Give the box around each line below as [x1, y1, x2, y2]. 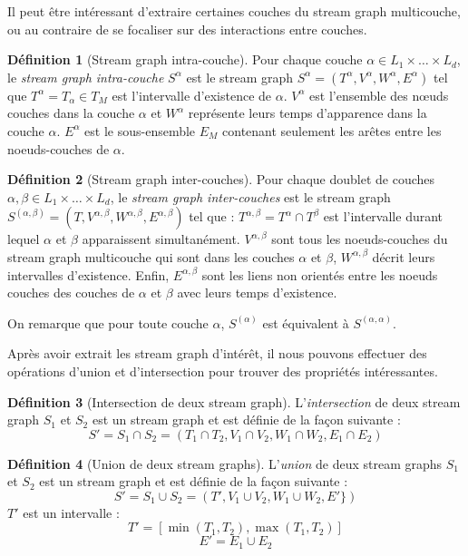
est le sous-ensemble [84, 121, 196, 140]
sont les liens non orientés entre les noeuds [201, 265, 438, 284]
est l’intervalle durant [323, 207, 444, 226]
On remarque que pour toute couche [7, 313, 209, 332]
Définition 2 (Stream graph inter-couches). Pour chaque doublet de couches [7, 170, 435, 189]
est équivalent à [262, 313, 349, 332]
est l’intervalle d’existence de [112, 85, 272, 104]
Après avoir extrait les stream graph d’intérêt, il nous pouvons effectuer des [7, 344, 427, 363]
